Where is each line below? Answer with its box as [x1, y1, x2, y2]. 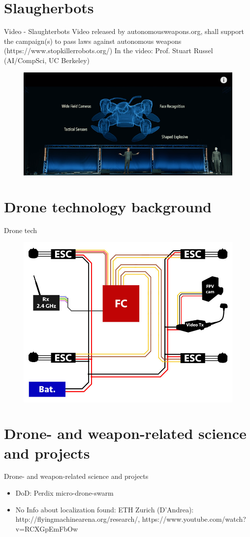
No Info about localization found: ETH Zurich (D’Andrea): [15, 504, 194, 514]
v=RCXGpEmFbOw [15, 523, 78, 534]
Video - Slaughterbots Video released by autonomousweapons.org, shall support [4, 26, 244, 36]
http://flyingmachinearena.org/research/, [15, 514, 140, 524]
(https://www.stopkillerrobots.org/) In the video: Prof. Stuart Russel [4, 45, 213, 56]
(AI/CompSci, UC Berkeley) [4, 55, 90, 65]
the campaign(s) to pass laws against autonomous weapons [4, 35, 182, 46]
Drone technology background [4, 196, 212, 216]
